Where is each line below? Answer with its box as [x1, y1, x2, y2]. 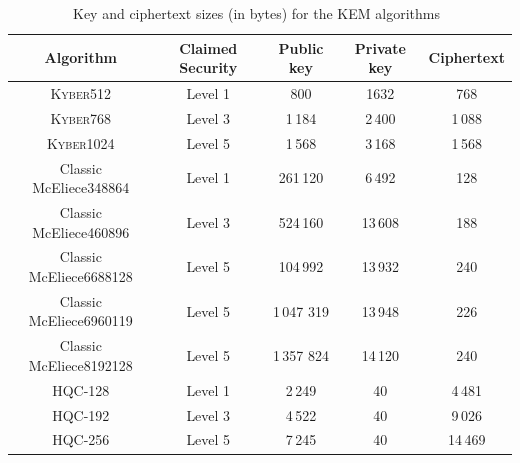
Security [179, 57, 238, 78]
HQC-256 [52, 429, 110, 450]
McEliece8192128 [28, 354, 133, 375]
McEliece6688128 [28, 266, 133, 287]
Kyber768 [50, 107, 112, 128]
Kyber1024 [46, 132, 115, 153]
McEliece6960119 [28, 310, 133, 331]
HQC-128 [52, 379, 110, 400]
